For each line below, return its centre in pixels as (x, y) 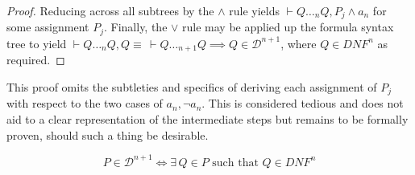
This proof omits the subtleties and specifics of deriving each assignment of (192, 86)
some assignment (48, 27)
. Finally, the (135, 27)
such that (235, 163)
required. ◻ (36, 60)
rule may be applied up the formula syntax (288, 27)
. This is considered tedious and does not (303, 103)
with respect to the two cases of (85, 103)
